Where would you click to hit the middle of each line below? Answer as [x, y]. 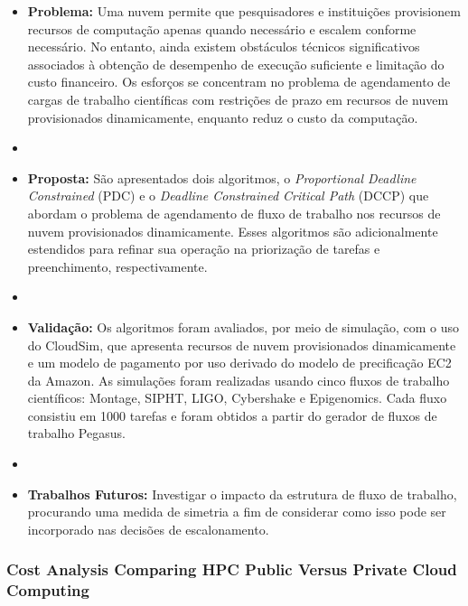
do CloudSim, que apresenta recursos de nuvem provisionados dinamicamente [242, 345]
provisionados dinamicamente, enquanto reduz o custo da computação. [223, 117]
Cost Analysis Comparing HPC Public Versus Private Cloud [232, 569]
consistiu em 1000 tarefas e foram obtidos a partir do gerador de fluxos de [232, 415]
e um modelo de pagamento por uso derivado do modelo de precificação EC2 [239, 363]
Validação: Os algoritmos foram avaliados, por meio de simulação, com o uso [243, 326]
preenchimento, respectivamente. [117, 266]
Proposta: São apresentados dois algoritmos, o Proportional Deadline [222, 177]
